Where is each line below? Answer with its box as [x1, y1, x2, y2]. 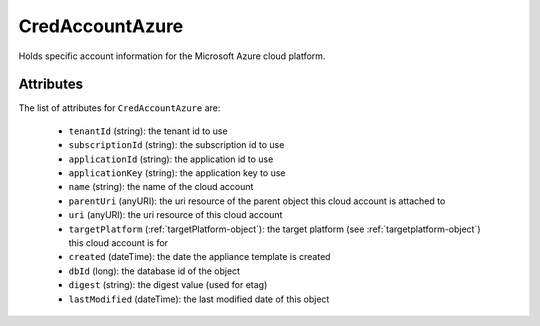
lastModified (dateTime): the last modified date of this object [68, 293, 330, 305]
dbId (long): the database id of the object [68, 265, 240, 277]
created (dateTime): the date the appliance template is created [68, 251, 331, 263]
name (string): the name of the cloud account [68, 181, 254, 193]
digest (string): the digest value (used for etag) [68, 279, 268, 291]
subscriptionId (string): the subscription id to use [68, 139, 285, 151]
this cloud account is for [68, 236, 169, 249]
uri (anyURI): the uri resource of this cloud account [68, 209, 283, 221]
